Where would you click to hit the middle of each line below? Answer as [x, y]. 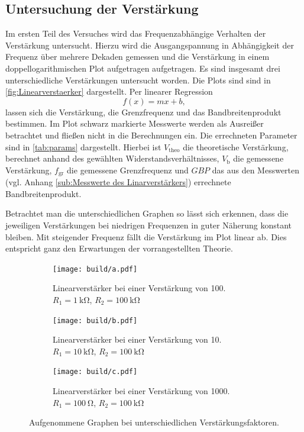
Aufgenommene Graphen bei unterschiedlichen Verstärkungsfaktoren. [154, 422]
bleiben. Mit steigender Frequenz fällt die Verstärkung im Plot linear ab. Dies [146, 236]
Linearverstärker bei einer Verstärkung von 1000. [141, 391]
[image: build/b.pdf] [95, 320]
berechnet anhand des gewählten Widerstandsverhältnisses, [112, 158]
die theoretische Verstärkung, [236, 146]
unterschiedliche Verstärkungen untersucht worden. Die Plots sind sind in [138, 80]
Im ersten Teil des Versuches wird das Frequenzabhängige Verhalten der [136, 33]
